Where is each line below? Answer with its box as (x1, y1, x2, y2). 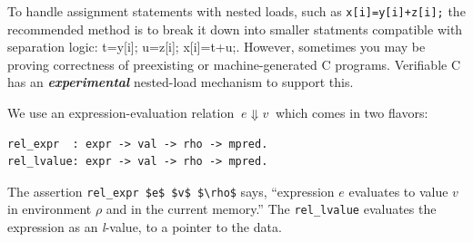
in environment (7, 199, 92, 218)
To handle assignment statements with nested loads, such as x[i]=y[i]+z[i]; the (7, 2, 466, 20)
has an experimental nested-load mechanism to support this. (7, 73, 354, 92)
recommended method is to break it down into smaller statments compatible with (7, 19, 463, 38)
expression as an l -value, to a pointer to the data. (7, 218, 282, 237)
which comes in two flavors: (275, 103, 428, 122)
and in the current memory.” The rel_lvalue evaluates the (106, 199, 437, 218)
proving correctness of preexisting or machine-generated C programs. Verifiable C (7, 54, 461, 73)
